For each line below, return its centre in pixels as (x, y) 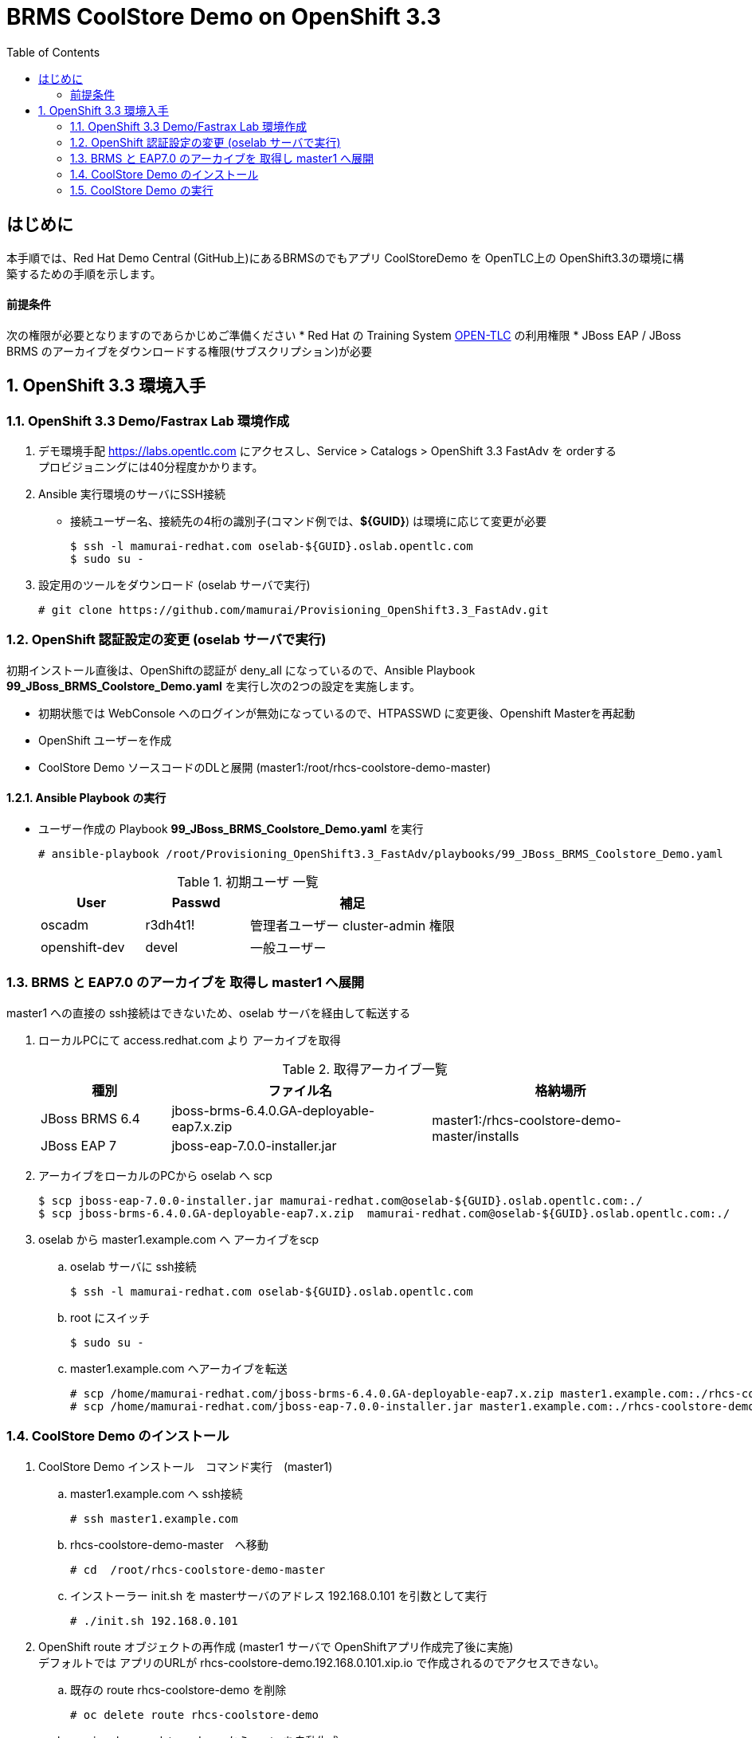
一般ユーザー (288, 948)
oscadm (65, 925)
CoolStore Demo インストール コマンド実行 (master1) (186, 1466)
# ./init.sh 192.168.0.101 (154, 1620)
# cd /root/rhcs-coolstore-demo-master (198, 1569)
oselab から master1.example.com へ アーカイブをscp (179, 1239)
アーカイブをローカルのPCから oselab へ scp (155, 1175)
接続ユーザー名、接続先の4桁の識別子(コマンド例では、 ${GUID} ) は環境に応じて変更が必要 (309, 521)
